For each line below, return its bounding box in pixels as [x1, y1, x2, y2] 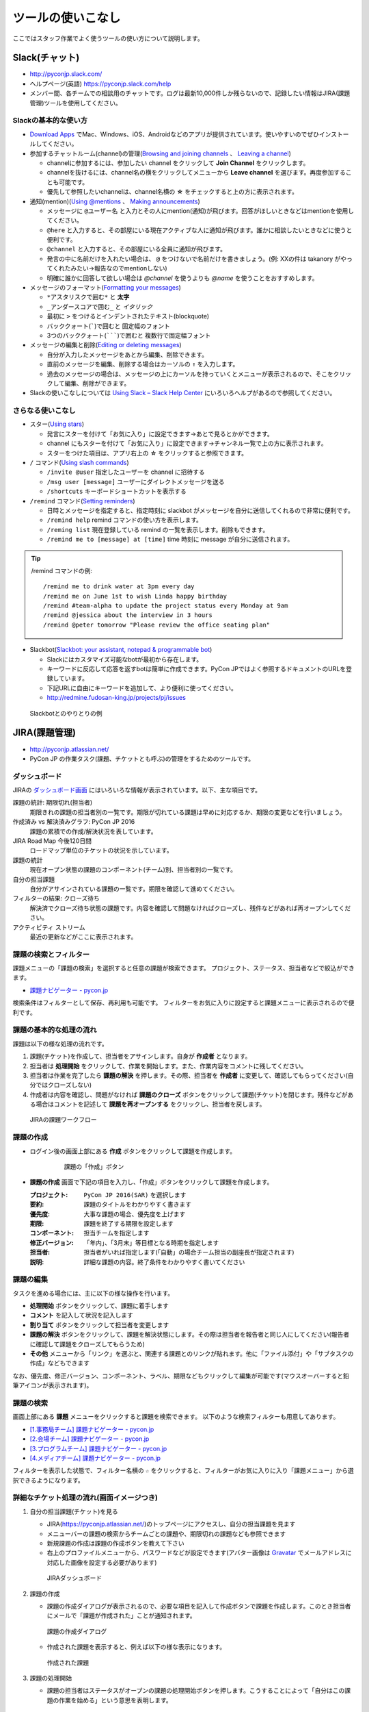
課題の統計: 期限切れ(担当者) [12, 798, 93, 807]
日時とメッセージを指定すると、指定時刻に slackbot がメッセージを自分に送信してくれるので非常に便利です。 [46, 506, 355, 514]
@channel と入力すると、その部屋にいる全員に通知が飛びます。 [46, 245, 227, 253]
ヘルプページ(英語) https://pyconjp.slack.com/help [29, 79, 172, 88]
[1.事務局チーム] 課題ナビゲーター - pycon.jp [29, 1425, 154, 1433]
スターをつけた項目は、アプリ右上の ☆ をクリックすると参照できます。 [46, 449, 248, 457]
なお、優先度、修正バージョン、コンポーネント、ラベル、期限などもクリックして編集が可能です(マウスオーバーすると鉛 [12, 1372, 350, 1380]
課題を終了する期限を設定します [83, 1219, 174, 1227]
